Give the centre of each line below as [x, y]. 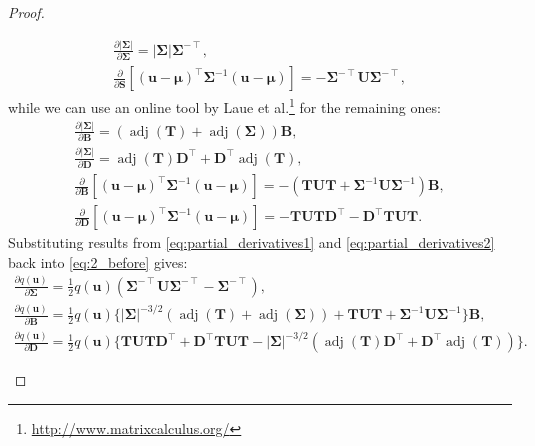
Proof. [26, 12]
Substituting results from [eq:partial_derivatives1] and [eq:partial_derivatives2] [251, 242]
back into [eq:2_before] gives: [98, 261]
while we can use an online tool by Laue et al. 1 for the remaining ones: [224, 105]
